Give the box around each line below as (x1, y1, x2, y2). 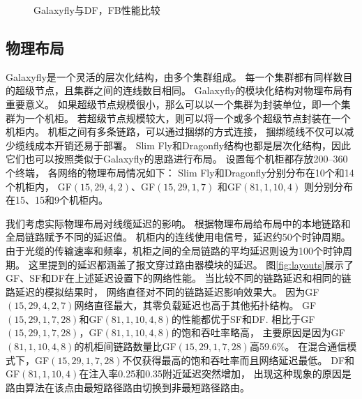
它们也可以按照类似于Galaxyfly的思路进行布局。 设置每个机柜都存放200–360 (6, 151, 348, 166)
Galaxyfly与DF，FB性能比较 (33, 3, 160, 17)
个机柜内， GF (6, 179, 72, 193)
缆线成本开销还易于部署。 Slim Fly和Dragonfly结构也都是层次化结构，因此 (15, 137, 352, 152)
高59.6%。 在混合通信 (249, 339, 347, 354)
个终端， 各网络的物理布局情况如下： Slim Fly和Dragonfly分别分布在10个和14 (6, 165, 354, 179)
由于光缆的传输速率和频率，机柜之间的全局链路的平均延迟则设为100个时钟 (6, 243, 342, 257)
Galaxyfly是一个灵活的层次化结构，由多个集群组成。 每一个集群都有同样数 (6, 69, 343, 84)
